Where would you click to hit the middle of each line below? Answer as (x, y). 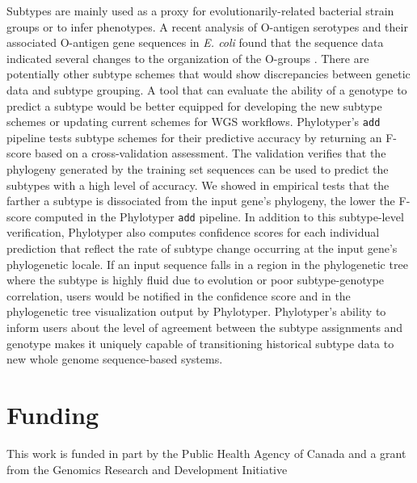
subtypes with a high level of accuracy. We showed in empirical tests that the (198, 185)
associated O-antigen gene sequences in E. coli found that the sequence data (195, 42)
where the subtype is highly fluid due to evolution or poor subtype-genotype (196, 280)
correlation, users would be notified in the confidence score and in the (179, 295)
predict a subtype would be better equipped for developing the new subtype (194, 105)
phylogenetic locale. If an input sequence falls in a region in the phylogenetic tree (207, 264)
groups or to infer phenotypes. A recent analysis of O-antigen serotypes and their (207, 26)
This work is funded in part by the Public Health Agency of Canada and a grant (206, 453)
